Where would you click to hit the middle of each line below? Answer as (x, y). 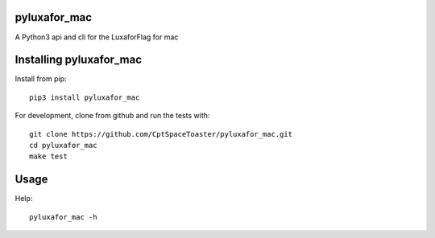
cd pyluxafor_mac (63, 145)
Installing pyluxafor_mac (79, 60)
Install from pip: (41, 79)
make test (48, 156)
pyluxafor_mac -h (63, 217)
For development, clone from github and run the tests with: (112, 116)
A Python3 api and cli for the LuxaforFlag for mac (97, 37)
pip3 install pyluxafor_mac (85, 97)
